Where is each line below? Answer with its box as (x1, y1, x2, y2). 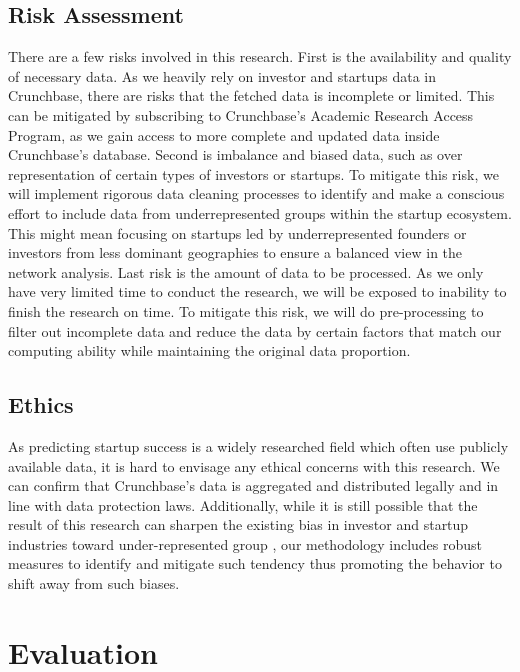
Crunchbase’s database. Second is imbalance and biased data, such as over (8, 144, 463, 165)
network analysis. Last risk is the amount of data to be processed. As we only (8, 261, 484, 282)
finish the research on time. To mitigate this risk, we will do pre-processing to (8, 300, 484, 321)
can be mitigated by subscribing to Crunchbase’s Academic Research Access (8, 104, 474, 125)
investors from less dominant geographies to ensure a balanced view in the (8, 242, 463, 263)
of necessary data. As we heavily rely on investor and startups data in (8, 65, 436, 86)
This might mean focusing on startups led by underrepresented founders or (8, 222, 467, 243)
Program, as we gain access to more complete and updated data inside (8, 124, 440, 145)
